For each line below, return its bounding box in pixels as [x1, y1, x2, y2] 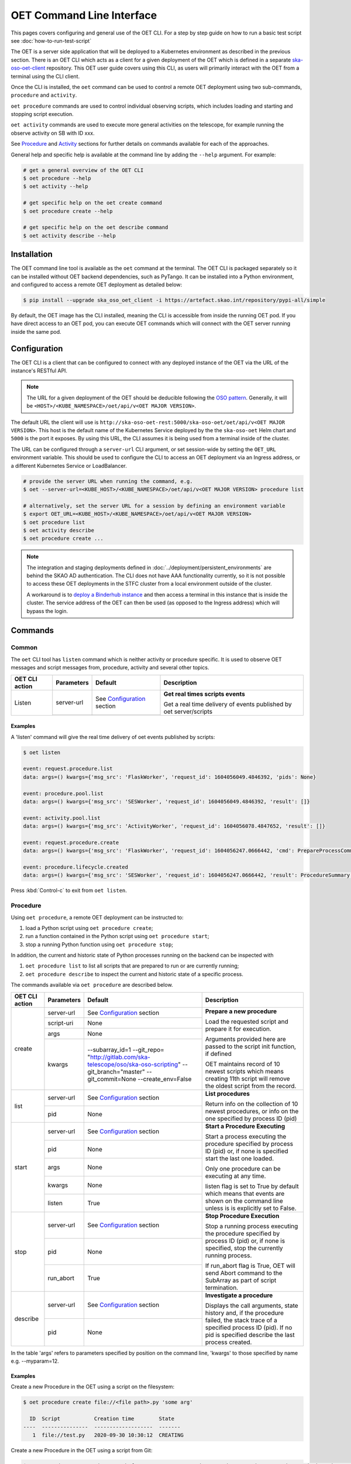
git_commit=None [87, 1075, 137, 1083]
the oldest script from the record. [205, 1082, 297, 1090]
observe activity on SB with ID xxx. [11, 129, 95, 136]
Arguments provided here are [205, 1035, 286, 1043]
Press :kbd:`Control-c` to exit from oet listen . [11, 887, 127, 894]
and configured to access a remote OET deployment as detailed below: [11, 281, 183, 288]
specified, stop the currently [205, 1244, 283, 1252]
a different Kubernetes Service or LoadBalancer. [11, 462, 127, 469]
